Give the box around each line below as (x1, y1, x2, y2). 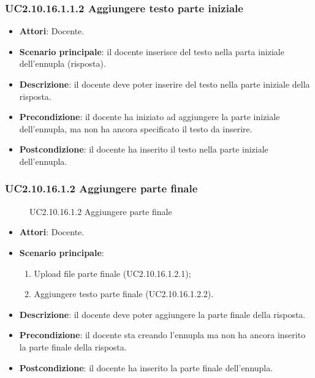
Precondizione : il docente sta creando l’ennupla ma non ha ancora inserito (19, 328, 306, 341)
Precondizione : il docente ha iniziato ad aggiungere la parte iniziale (19, 110, 280, 123)
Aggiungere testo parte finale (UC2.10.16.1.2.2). (34, 287, 214, 300)
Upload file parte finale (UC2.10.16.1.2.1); (34, 266, 191, 279)
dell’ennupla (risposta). (19, 57, 106, 70)
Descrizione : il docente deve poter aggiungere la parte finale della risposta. (19, 308, 306, 320)
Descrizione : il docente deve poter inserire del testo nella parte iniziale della (19, 78, 310, 90)
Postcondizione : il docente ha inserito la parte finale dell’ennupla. (19, 361, 273, 374)
